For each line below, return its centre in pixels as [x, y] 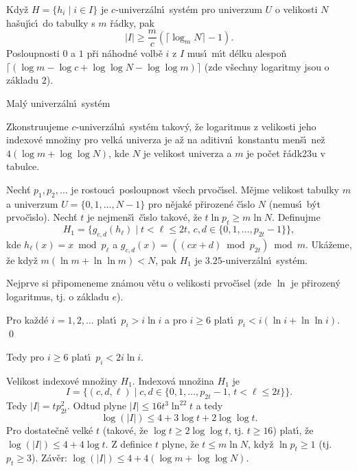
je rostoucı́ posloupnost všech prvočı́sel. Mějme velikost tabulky [205, 189]
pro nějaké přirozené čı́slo [201, 203]
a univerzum [32, 203]
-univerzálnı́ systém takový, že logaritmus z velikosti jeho [196, 126]
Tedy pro [25, 356]
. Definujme [296, 217]
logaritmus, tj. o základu [58, 296]
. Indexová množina [173, 380]
